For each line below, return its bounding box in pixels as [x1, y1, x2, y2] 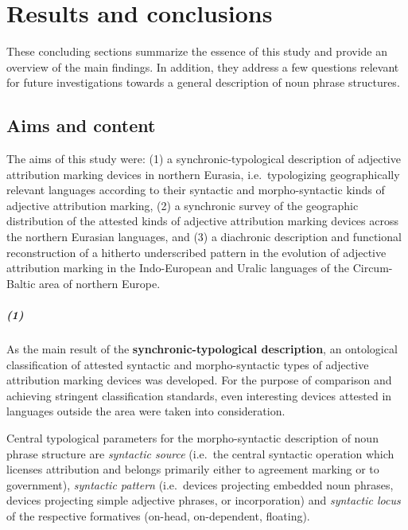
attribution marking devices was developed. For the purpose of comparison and [6, 372, 392, 388]
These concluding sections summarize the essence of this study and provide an [6, 43, 387, 60]
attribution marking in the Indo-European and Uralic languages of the [6, 259, 350, 276]
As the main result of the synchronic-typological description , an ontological [6, 341, 398, 357]
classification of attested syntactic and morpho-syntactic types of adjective [6, 356, 369, 372]
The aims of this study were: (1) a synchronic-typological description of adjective [6, 150, 401, 167]
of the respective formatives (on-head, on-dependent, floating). [6, 507, 310, 524]
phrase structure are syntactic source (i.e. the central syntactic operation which [6, 445, 394, 462]
